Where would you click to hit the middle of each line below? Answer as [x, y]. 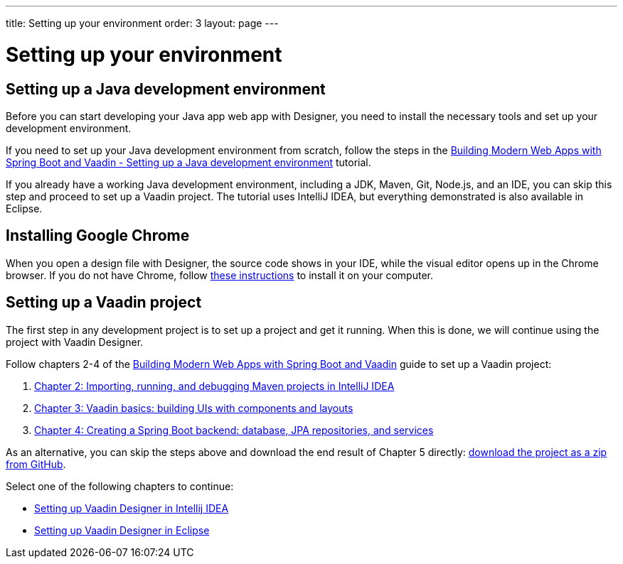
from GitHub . [36, 464]
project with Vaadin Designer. [75, 342]
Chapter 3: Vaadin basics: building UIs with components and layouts [194, 408]
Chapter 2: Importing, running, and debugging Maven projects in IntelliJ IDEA [214, 386]
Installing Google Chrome [98, 236]
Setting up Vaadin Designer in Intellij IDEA [132, 508]
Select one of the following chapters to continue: [120, 486]
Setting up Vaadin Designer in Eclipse [122, 530]
